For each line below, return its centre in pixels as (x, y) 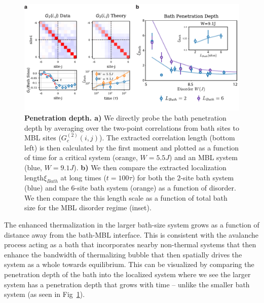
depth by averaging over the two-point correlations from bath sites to (132, 127)
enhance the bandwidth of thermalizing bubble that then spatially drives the (123, 254)
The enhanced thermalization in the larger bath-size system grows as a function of (132, 225)
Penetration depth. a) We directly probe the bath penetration (125, 117)
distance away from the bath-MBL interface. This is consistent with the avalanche (131, 234)
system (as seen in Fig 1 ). (45, 294)
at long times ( (83, 177)
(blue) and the (47, 188)
